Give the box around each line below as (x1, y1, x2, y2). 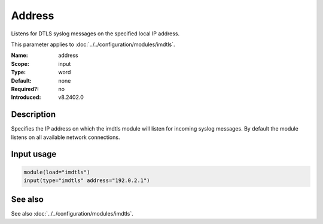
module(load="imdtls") (23, 168, 90, 175)
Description (11, 110, 56, 120)
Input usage (11, 149, 57, 159)
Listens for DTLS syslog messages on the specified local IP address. (11, 30, 180, 37)
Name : (11, 52, 28, 59)
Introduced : (11, 93, 41, 101)
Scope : (11, 60, 29, 67)
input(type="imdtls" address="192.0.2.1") (23, 177, 150, 184)
